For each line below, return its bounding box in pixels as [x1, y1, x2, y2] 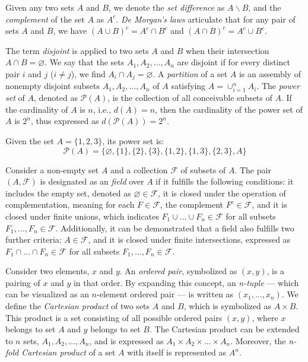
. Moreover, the [230, 334, 286, 347]
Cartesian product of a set [21, 346, 116, 358]
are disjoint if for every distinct [177, 56, 291, 68]
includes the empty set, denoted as [5, 186, 131, 199]
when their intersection [186, 44, 269, 56]
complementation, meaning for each [5, 198, 135, 211]
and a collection [110, 163, 168, 176]
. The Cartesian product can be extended [149, 323, 300, 335]
